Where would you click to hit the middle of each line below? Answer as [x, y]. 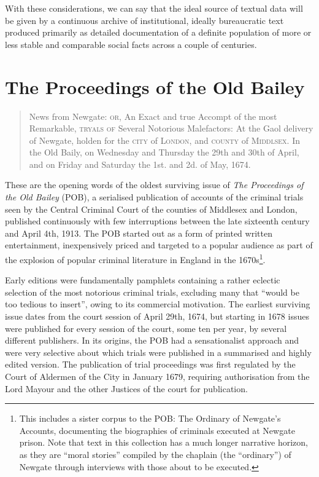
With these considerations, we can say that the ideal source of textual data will [154, 8]
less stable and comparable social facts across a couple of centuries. [131, 44]
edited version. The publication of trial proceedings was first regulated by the [150, 364]
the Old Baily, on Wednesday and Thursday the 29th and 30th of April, [164, 152]
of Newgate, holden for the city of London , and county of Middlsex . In [164, 140]
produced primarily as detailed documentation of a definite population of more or [158, 32]
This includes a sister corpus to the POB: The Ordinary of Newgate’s [150, 418]
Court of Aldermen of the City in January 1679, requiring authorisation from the [157, 376]
